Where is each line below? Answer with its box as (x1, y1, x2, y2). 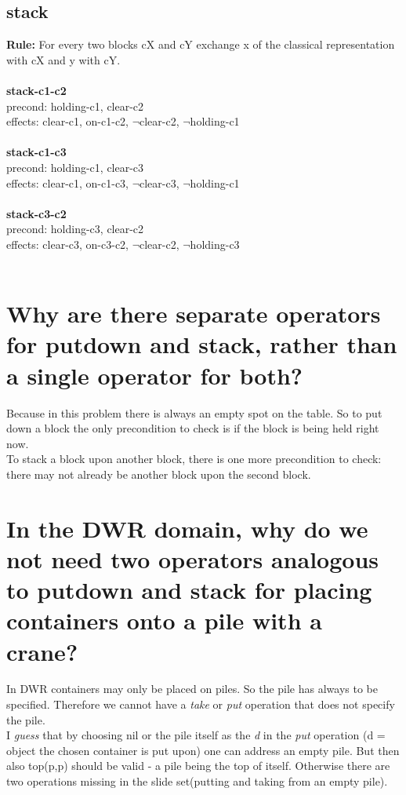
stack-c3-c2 (6, 205, 67, 221)
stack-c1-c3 (6, 144, 67, 160)
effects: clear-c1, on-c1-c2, (6, 113, 129, 129)
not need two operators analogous (6, 542, 379, 574)
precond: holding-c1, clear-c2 (6, 97, 144, 114)
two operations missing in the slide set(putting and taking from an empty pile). (6, 773, 388, 790)
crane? (6, 635, 78, 667)
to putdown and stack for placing (6, 574, 372, 606)
